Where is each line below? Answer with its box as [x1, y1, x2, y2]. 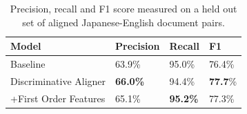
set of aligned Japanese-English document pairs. [22, 15, 225, 29]
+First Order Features [10, 91, 106, 105]
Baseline [10, 57, 46, 71]
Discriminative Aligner [10, 73, 106, 88]
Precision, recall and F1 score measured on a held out [10, 1, 237, 15]
